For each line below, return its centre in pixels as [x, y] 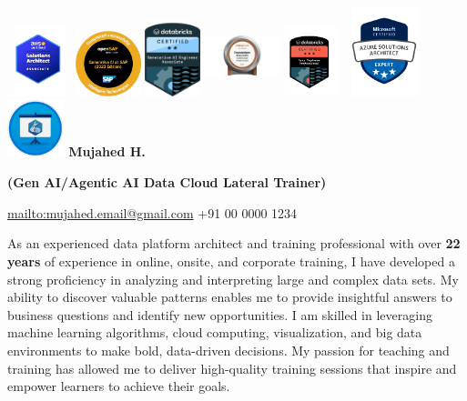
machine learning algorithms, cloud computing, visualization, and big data [215, 332]
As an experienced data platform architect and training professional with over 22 [234, 243]
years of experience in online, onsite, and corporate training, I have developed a [231, 261]
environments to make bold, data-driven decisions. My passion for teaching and [228, 350]
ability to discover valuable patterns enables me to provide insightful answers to [230, 297]
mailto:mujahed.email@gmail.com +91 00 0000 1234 [152, 212]
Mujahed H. [107, 151]
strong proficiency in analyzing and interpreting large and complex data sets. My [233, 279]
